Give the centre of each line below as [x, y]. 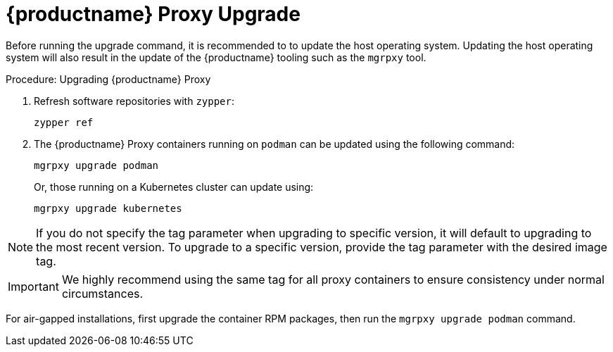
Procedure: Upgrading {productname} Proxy [108, 79]
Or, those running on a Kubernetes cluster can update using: [174, 187]
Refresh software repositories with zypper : [134, 101]
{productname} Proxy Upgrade [153, 14]
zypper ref [64, 122]
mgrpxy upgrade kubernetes [108, 208]
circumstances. [102, 293]
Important [33, 286]
